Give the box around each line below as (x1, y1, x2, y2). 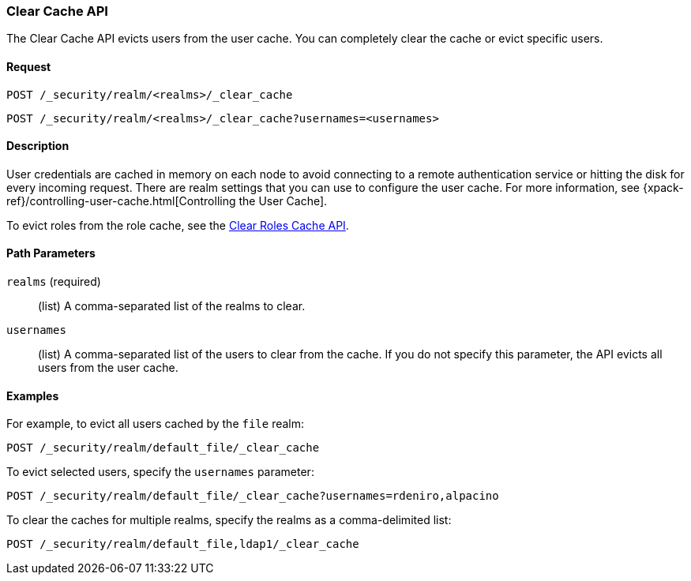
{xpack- (642, 180, 684, 194)
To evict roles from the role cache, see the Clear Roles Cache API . (6, 218, 349, 232)
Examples (6, 388, 59, 403)
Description (6, 139, 69, 153)
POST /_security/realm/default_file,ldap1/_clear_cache (6, 538, 359, 551)
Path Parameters (6, 246, 96, 261)
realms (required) (6, 275, 101, 289)
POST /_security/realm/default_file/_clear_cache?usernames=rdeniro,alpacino (6, 489, 499, 503)
